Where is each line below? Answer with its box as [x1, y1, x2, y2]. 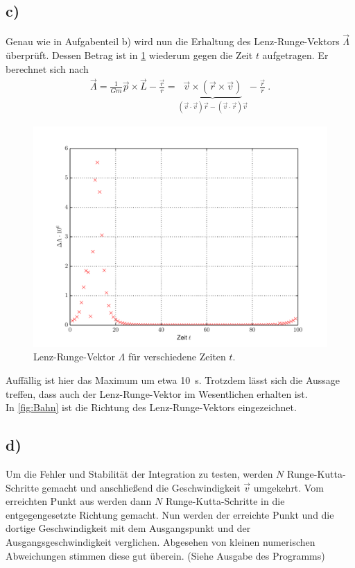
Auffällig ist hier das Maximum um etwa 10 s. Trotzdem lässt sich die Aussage [6, 373, 340, 387]
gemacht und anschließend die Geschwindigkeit [42, 480, 241, 494]
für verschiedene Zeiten [128, 349, 226, 364]
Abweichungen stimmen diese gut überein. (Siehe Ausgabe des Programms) [6, 548, 325, 562]
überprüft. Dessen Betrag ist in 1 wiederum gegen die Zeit [6, 48, 253, 62]
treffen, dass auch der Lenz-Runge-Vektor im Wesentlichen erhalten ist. [6, 386, 308, 401]
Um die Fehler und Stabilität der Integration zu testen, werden [6, 467, 273, 481]
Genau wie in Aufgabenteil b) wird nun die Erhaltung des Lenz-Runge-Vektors [6, 34, 340, 49]
